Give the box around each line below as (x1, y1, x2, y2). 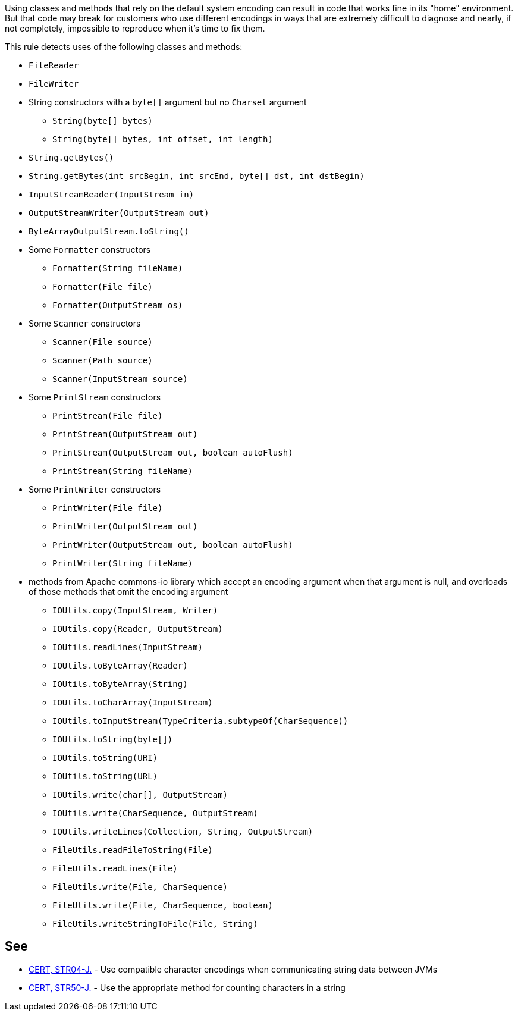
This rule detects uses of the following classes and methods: (5, 42, 243, 52)
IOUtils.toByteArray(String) (52, 679, 188, 689)
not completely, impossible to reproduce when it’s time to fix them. (5, 23, 265, 33)
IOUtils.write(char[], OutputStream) (52, 790, 228, 799)
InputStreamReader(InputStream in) (29, 190, 194, 199)
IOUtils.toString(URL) (52, 772, 158, 781)
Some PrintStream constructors (29, 392, 161, 402)
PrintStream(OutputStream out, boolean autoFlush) (52, 448, 293, 457)
